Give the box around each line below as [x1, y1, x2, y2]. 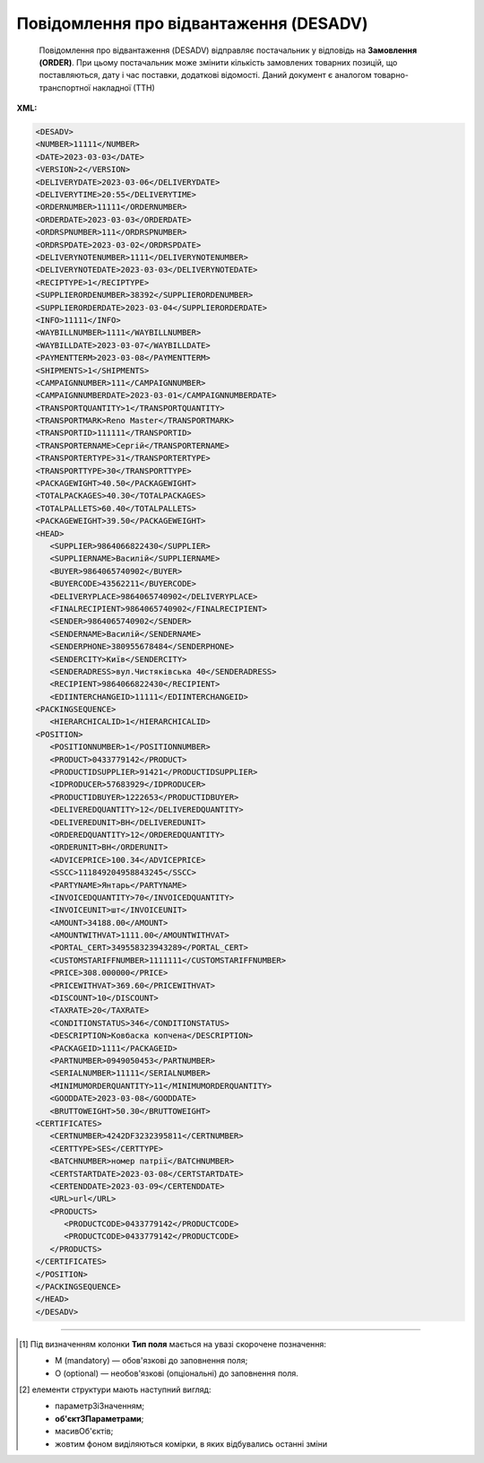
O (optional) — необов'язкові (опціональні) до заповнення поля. [55, 1368, 299, 1379]
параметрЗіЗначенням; [55, 1400, 145, 1412]
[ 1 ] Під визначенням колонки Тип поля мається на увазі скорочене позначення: [19, 1338, 327, 1349]
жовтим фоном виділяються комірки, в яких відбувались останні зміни [55, 1438, 328, 1449]
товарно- [373, 70, 410, 81]
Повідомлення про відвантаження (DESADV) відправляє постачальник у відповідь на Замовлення [39, 45, 418, 56]
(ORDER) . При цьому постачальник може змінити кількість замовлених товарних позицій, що [39, 57, 398, 67]
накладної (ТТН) [92, 82, 156, 93]
